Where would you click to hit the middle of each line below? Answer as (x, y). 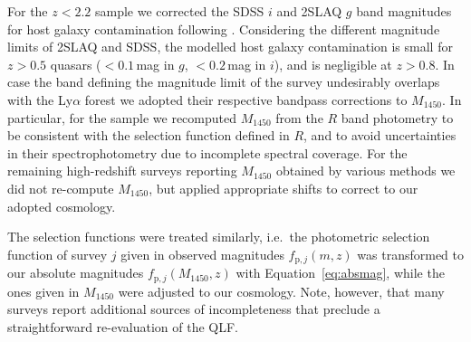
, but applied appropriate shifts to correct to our (284, 188)
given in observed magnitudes (202, 254)
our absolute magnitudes (76, 273)
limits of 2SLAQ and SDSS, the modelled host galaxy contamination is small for (230, 47)
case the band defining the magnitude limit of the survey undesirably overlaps (224, 82)
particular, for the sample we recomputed (122, 117)
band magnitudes (404, 11)
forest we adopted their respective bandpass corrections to (246, 99)
